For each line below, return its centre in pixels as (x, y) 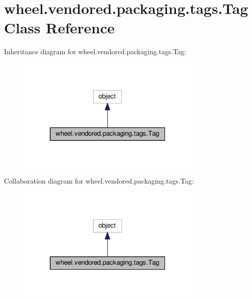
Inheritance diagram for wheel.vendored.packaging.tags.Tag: (95, 51)
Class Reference (59, 28)
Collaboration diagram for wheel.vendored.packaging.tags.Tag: (99, 181)
